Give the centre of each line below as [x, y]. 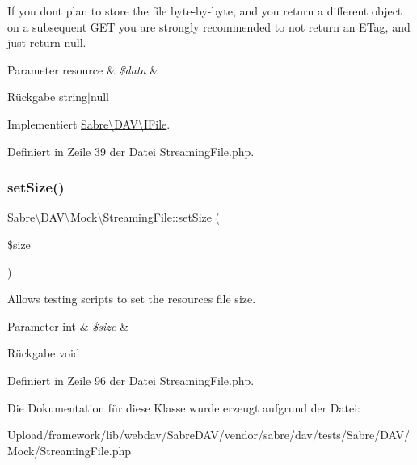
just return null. [47, 42]
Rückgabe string [48, 97]
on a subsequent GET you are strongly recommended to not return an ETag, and [209, 26]
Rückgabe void [44, 353]
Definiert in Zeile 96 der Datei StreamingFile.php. [131, 380]
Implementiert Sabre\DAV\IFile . [89, 123]
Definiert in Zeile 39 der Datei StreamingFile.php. [131, 151]
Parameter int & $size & [68, 325]
